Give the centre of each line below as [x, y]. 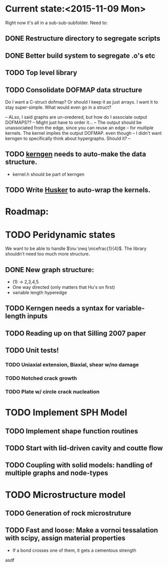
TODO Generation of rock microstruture [68, 513]
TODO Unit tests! [32, 350]
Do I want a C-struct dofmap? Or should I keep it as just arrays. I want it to [82, 102]
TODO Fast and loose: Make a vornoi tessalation [82, 531]
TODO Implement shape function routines [72, 431]
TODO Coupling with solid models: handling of [79, 465]
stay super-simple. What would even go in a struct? [58, 107]
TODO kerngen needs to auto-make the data [76, 154]
